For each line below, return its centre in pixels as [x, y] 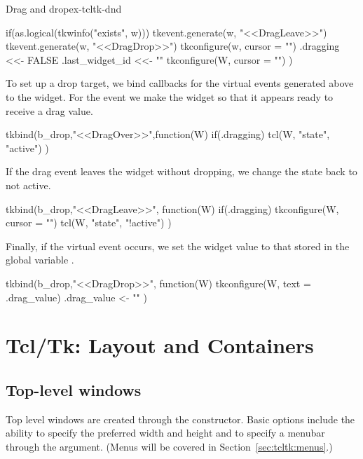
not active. [28, 185]
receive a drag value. [49, 110]
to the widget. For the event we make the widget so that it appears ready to [170, 96]
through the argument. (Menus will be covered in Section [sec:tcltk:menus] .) [169, 446]
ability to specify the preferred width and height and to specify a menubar [165, 433]
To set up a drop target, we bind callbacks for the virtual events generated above [180, 83]
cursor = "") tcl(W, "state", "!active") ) [89, 222]
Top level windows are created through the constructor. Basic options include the [180, 419]
